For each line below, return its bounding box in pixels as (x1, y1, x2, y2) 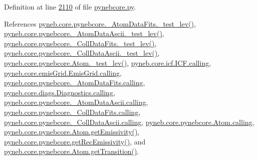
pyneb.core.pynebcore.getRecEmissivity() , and (4, 136, 146, 146)
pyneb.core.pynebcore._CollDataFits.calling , (4, 106, 141, 117)
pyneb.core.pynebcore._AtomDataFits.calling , (4, 77, 145, 88)
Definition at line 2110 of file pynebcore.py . (4, 2, 136, 12)
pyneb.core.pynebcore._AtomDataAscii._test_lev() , (4, 28, 164, 39)
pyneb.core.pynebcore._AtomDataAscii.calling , (4, 97, 148, 107)
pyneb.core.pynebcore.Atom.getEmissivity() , (4, 126, 140, 137)
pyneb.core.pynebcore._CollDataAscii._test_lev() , (4, 48, 160, 58)
